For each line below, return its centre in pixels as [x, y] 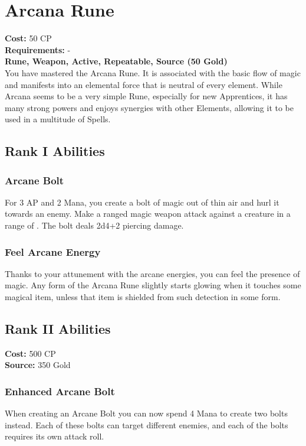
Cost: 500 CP [30, 353]
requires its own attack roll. [55, 436]
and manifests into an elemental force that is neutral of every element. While [144, 84]
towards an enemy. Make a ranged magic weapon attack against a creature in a [148, 214]
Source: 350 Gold [38, 365]
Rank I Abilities [55, 151]
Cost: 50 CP [28, 38]
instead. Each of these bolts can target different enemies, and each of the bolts [147, 424]
